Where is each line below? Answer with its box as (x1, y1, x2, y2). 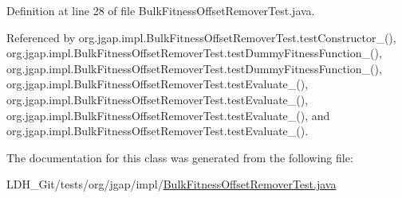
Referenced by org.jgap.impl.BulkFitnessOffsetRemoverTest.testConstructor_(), (6, 29, 396, 45)
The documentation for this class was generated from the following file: (6, 149, 353, 165)
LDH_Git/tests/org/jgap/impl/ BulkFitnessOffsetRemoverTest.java (6, 176, 337, 192)
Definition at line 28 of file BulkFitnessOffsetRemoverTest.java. (6, 2, 315, 18)
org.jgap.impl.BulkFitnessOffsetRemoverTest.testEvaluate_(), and (6, 107, 330, 123)
